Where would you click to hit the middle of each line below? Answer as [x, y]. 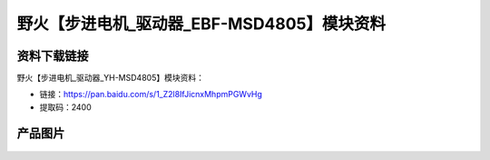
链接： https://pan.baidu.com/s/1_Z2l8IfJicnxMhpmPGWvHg [151, 95]
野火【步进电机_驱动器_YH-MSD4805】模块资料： [110, 78]
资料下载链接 [53, 56]
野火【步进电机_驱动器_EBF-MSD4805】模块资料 [201, 24]
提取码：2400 [66, 107]
